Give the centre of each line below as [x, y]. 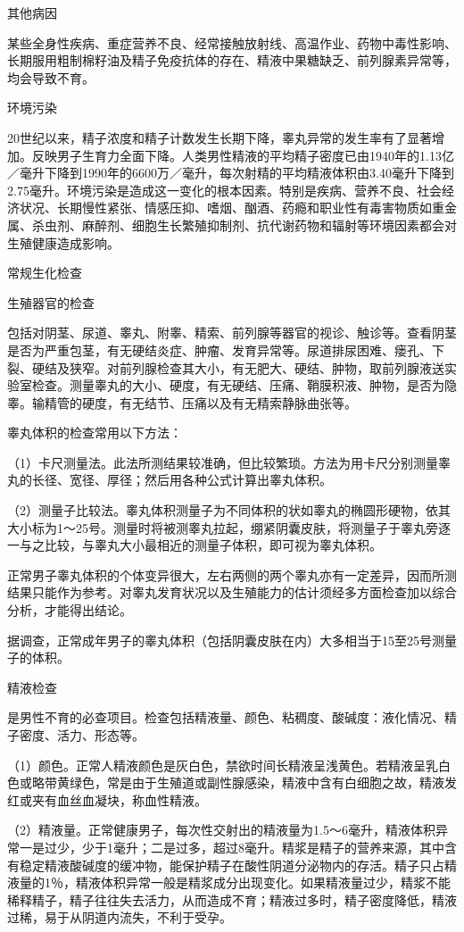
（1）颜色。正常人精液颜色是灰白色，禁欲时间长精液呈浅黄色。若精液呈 [216, 765]
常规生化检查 [45, 273]
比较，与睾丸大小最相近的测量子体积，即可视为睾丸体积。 [213, 545]
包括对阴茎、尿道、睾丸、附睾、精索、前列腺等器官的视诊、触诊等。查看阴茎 [232, 333]
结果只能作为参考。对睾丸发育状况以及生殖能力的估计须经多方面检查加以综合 [232, 592]
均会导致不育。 [51, 77]
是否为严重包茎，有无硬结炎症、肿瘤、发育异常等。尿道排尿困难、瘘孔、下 [226, 349]
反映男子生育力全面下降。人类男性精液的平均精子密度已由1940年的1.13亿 [243, 155]
